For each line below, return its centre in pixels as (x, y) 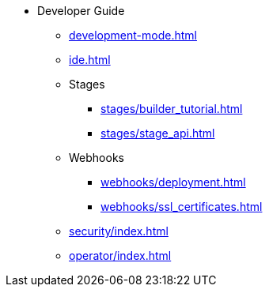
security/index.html (119, 231)
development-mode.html (133, 35)
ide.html (90, 60)
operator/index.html (120, 255)
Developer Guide (81, 11)
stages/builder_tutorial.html (172, 109)
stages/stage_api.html (158, 133)
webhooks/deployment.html (173, 182)
